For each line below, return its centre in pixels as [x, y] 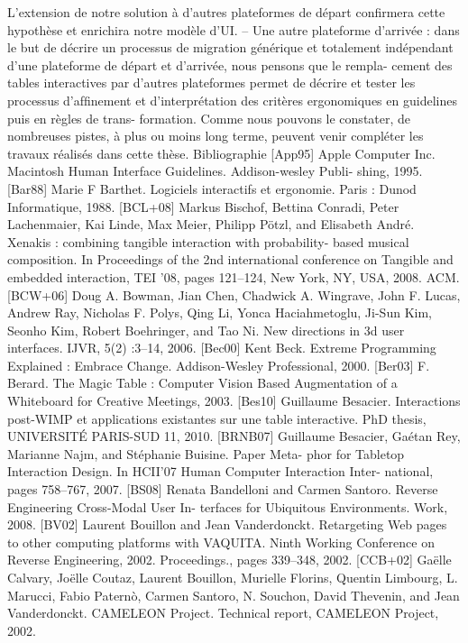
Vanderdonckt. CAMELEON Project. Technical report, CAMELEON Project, [223, 613]
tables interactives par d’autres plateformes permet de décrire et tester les [211, 83]
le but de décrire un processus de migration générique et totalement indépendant [230, 47]
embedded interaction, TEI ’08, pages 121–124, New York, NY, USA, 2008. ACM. [234, 276]
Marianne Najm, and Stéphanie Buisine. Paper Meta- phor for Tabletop [206, 453]
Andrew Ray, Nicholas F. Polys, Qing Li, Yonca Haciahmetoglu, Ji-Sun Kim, [220, 312]
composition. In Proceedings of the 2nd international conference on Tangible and [230, 259]
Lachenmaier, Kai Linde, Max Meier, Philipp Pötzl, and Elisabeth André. [211, 224]
